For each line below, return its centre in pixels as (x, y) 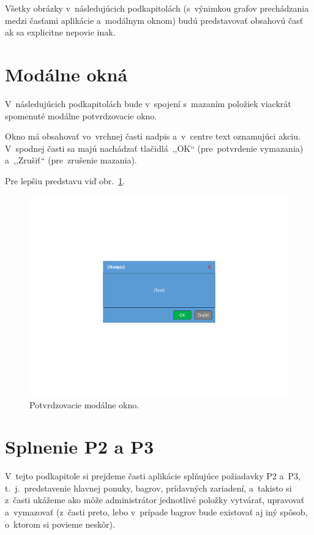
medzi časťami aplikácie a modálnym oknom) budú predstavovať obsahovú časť (154, 20)
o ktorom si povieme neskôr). (60, 524)
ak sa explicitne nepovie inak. (60, 32)
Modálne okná (66, 74)
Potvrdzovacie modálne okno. (84, 404)
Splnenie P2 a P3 (79, 447)
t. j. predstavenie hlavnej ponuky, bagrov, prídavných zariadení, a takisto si (148, 488)
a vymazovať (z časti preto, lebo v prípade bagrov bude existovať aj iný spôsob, (156, 512)
